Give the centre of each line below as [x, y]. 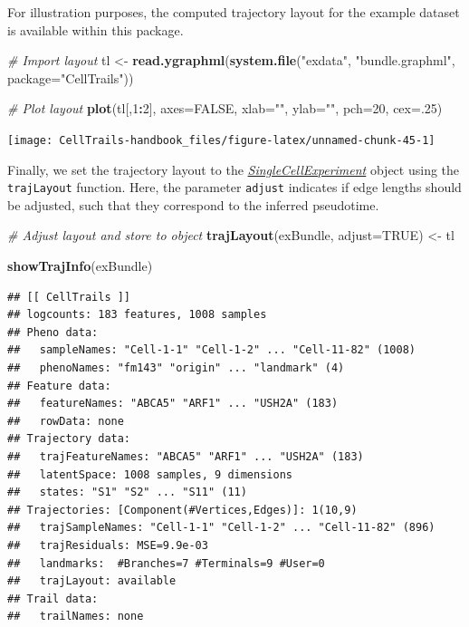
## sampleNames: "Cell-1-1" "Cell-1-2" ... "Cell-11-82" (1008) [212, 350]
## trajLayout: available [92, 581]
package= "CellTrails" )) [71, 77]
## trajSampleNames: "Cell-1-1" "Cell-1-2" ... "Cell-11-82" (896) [221, 528]
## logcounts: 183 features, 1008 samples [137, 315]
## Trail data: [53, 598]
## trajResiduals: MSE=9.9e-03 [108, 545]
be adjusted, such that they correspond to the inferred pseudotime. [193, 204]
